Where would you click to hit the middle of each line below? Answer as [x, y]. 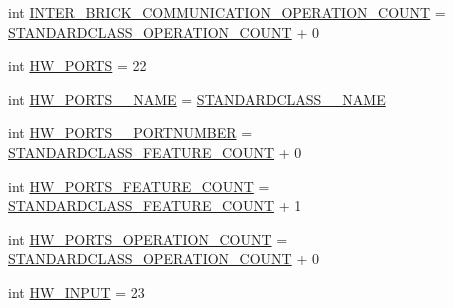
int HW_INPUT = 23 [76, 291]
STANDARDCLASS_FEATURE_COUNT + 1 [155, 205]
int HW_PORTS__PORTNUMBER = [130, 132]
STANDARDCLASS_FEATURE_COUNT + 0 [155, 151]
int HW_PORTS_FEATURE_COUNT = [139, 185]
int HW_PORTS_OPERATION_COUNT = [148, 238]
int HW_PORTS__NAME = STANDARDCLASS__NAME [197, 98]
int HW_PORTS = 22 [77, 65]
